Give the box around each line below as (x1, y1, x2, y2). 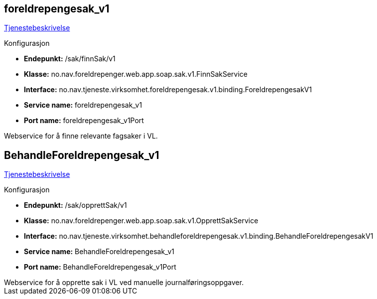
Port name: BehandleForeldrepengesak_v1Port (24, 263, 176, 272)
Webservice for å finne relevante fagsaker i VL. (4, 132, 158, 141)
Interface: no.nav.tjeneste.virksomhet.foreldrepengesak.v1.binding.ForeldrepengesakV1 (24, 85, 312, 94)
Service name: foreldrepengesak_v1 (24, 101, 142, 110)
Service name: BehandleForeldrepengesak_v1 (24, 247, 174, 256)
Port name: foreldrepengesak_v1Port (24, 116, 144, 125)
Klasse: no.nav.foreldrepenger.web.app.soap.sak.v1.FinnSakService (24, 70, 248, 79)
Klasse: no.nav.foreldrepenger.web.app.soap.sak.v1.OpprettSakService (24, 216, 258, 225)
